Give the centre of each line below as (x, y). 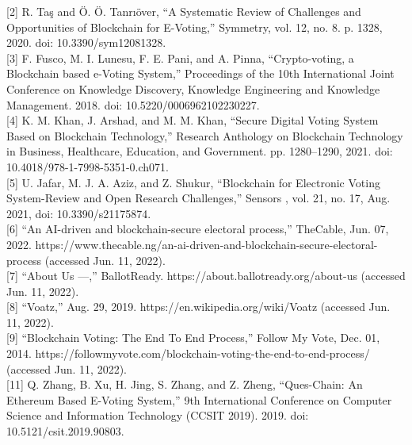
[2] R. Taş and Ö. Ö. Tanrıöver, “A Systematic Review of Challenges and (184, 11)
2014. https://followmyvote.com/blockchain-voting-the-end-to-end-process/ (188, 353)
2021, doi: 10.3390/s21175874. (79, 213)
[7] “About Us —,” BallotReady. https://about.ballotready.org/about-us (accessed (206, 276)
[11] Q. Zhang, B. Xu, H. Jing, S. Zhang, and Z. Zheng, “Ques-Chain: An (185, 384)
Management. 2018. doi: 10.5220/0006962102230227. (133, 104)
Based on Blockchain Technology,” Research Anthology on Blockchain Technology (205, 135)
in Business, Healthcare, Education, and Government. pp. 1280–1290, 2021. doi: (200, 151)
